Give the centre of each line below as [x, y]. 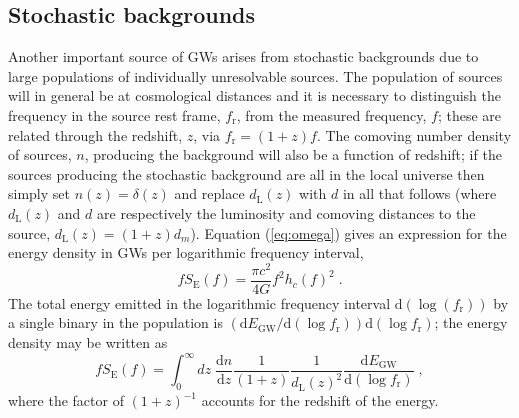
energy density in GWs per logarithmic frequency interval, [186, 252]
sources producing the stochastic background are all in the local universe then [246, 173]
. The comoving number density [414, 134]
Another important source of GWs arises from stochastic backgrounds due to [243, 56]
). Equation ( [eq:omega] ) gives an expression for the [348, 232]
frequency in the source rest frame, [114, 114]
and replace [209, 193]
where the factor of [66, 400]
